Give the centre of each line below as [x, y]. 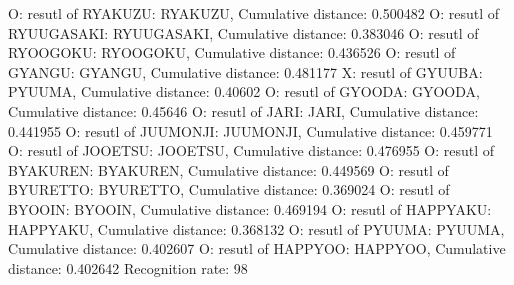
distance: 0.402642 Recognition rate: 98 [128, 267]
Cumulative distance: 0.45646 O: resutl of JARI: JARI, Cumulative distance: [243, 110]
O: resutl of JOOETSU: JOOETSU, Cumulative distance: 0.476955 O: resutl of [251, 150]
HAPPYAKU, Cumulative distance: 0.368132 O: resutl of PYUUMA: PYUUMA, [256, 228]
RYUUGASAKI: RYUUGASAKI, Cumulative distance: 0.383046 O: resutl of [243, 32]
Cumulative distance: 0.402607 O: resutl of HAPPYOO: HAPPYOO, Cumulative [257, 248]
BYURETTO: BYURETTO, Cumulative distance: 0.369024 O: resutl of [229, 189]
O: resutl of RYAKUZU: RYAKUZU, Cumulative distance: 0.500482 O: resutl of [254, 13]
